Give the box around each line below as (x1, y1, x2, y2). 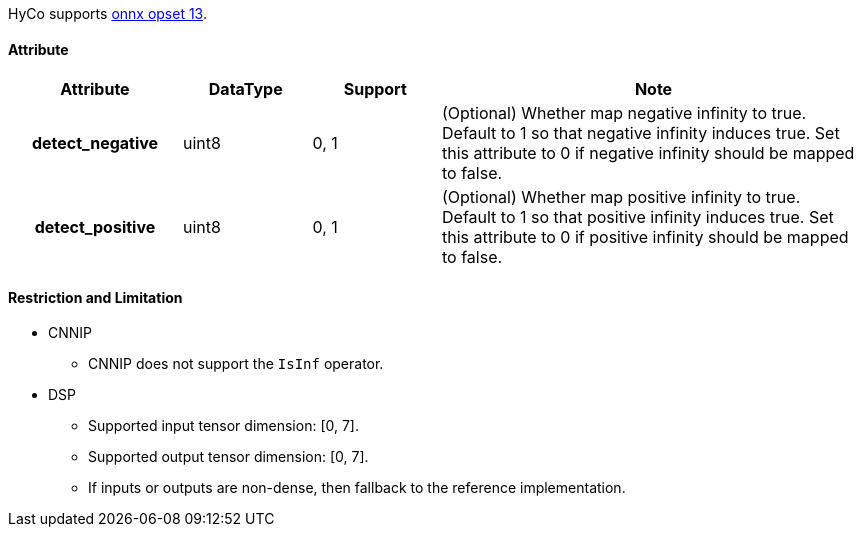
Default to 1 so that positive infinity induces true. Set (442, 207, 834, 228)
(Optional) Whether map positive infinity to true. (442, 187, 801, 208)
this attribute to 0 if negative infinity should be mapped (442, 143, 855, 164)
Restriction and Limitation (8, 288, 183, 306)
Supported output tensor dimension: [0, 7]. (88, 448, 369, 466)
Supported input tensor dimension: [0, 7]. (88, 417, 359, 435)
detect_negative (31, 133, 159, 154)
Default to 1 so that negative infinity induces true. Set (442, 123, 840, 144)
